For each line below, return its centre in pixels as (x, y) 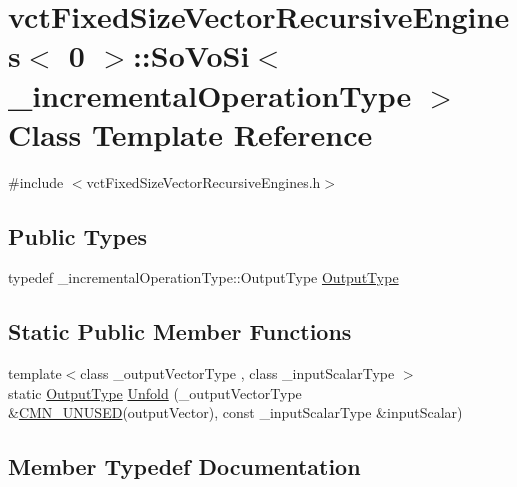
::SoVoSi (191, 55)
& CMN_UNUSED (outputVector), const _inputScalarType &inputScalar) (235, 412)
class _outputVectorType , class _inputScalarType (237, 373)
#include (36, 181)
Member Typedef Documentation (184, 466)
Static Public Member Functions (180, 331)
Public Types (78, 235)
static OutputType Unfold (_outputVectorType (155, 392)
